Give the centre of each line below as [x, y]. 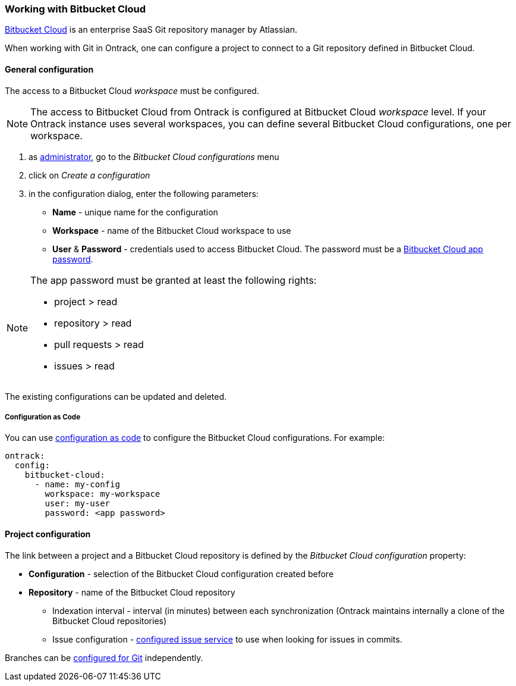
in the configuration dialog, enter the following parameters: [144, 193]
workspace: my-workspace [103, 494]
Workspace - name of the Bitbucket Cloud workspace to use [172, 230]
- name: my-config [77, 485]
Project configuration [48, 534]
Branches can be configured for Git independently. [104, 657]
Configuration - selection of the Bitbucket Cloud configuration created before [181, 574]
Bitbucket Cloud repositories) [110, 621]
